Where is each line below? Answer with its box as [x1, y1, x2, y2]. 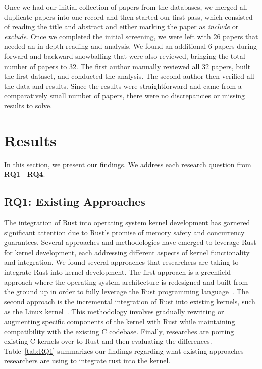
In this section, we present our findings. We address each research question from [4, 159, 251, 169]
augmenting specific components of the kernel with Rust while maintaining [4, 316, 235, 326]
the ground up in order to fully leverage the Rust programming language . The [4, 286, 249, 297]
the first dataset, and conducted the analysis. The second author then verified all [4, 71, 254, 81]
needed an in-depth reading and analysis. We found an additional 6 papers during [4, 41, 257, 51]
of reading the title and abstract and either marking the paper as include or [4, 21, 239, 32]
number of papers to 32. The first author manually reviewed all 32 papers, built [4, 60, 251, 71]
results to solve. [4, 100, 53, 110]
